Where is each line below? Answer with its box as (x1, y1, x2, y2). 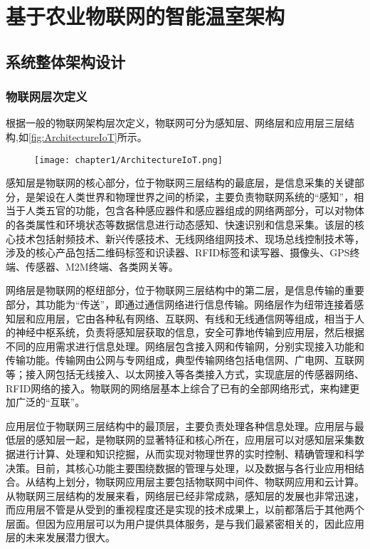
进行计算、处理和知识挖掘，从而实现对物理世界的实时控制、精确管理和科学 (15, 446, 364, 461)
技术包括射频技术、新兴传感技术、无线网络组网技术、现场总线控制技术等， (15, 231, 364, 246)
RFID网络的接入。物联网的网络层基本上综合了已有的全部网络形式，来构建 (6, 380, 350, 395)
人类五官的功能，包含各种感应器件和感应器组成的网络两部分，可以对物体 (25, 203, 364, 218)
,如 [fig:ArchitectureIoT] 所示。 (16, 129, 147, 144)
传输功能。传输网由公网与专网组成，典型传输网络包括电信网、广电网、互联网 (6, 352, 364, 367)
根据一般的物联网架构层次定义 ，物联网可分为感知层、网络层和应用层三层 (6, 115, 344, 130)
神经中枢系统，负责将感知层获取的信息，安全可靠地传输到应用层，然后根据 (15, 325, 364, 340)
